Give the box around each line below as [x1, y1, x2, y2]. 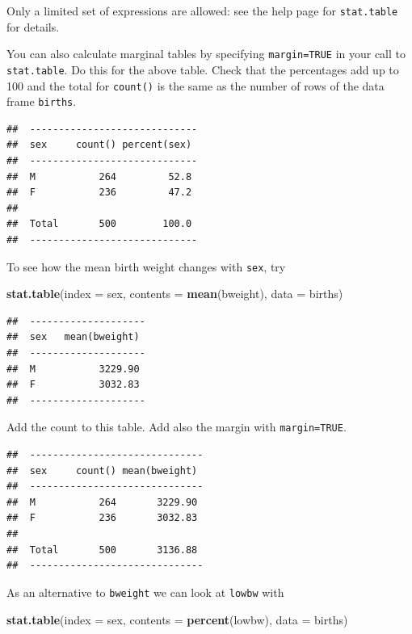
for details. [6, 18, 60, 35]
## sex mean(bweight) [6, 331, 140, 343]
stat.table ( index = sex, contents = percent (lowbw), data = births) [6, 611, 348, 628]
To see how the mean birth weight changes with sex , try [6, 258, 286, 275]
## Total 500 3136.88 [6, 544, 198, 556]
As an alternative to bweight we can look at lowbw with [6, 583, 284, 600]
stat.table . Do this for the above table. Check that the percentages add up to [6, 61, 399, 78]
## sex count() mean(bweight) [6, 464, 198, 477]
